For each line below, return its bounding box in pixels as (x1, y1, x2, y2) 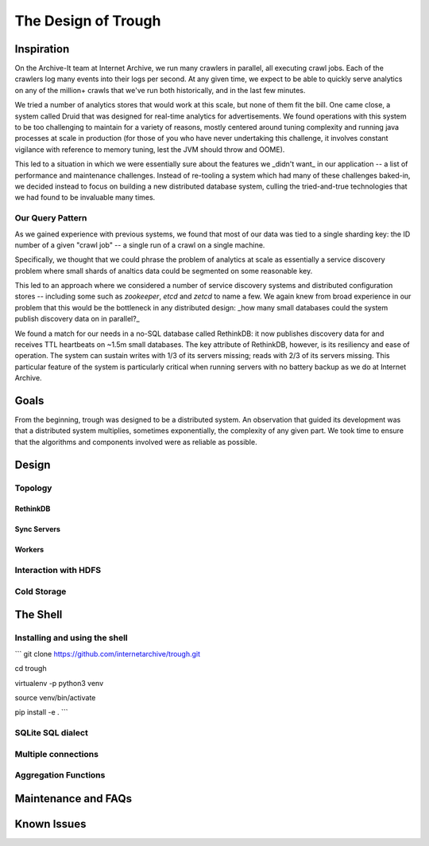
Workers (14, 545, 44, 555)
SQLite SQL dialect (14, 727, 89, 739)
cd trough (14, 664, 47, 673)
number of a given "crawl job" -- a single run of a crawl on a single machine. (14, 240, 265, 250)
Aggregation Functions (14, 770, 106, 781)
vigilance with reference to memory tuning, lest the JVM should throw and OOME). (14, 144, 285, 154)
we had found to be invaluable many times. (14, 193, 156, 202)
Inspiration (14, 42, 70, 56)
